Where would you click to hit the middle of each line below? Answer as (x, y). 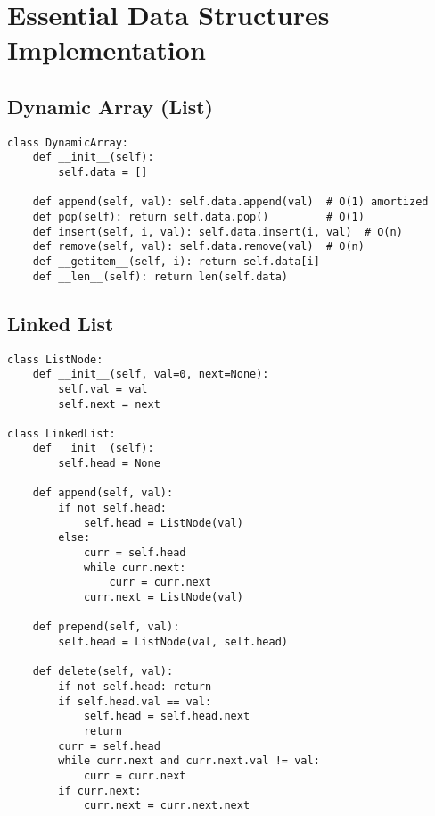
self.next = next (109, 404)
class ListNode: (55, 359)
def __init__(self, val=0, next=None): (151, 375)
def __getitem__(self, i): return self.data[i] (176, 262)
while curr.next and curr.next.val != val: (189, 761)
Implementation (107, 50)
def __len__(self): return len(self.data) (160, 276)
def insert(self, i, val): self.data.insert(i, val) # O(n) (217, 232)
